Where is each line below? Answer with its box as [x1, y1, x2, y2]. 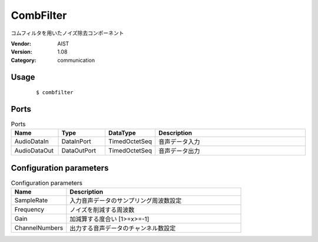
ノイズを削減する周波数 [69, 206, 135, 214]
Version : [11, 48, 32, 55]
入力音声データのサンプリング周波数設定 [69, 197, 182, 205]
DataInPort [61, 137, 91, 145]
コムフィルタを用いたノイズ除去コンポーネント [11, 29, 124, 37]
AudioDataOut [14, 147, 54, 155]
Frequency [14, 205, 44, 214]
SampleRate [14, 196, 48, 204]
